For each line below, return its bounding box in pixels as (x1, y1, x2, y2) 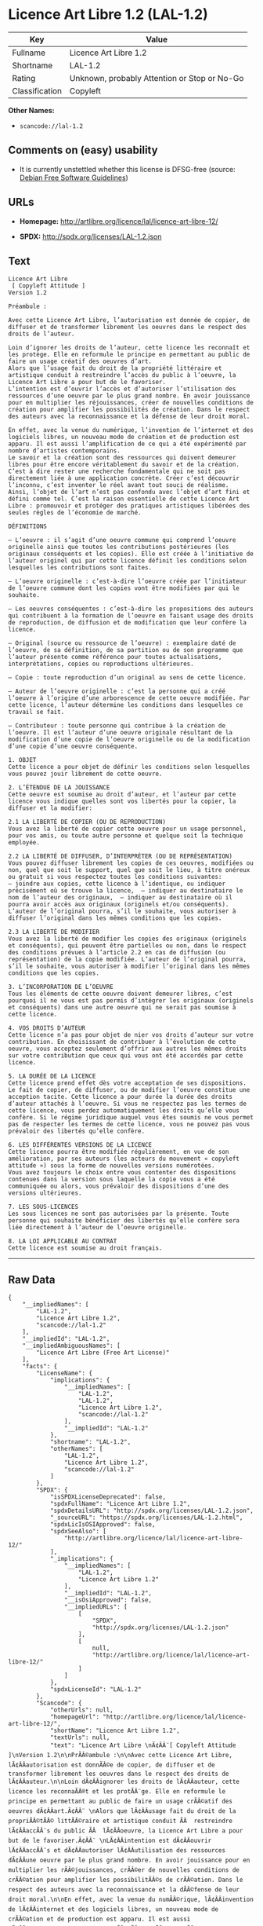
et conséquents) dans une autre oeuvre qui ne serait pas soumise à (8, 1004, 236, 1012)
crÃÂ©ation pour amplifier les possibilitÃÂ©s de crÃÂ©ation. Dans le (8, 1876, 243, 1884)
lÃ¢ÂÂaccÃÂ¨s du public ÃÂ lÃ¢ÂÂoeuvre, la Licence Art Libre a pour (8, 1827, 243, 1835)
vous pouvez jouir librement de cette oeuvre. (8, 770, 163, 778)
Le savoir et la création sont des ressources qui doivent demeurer (8, 454, 236, 462)
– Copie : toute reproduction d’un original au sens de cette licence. (8, 674, 247, 682)
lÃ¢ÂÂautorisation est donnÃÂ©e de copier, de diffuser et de (8, 1761, 215, 1769)
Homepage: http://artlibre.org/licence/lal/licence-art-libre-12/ (19, 216, 218, 225)
